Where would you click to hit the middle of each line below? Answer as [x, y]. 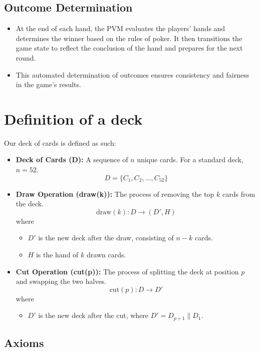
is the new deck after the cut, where [93, 315]
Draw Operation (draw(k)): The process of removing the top [115, 194]
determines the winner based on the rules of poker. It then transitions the [129, 38]
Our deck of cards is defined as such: [60, 142]
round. [26, 57]
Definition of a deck [73, 118]
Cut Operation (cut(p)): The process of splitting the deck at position [127, 271]
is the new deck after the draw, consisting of [106, 238]
